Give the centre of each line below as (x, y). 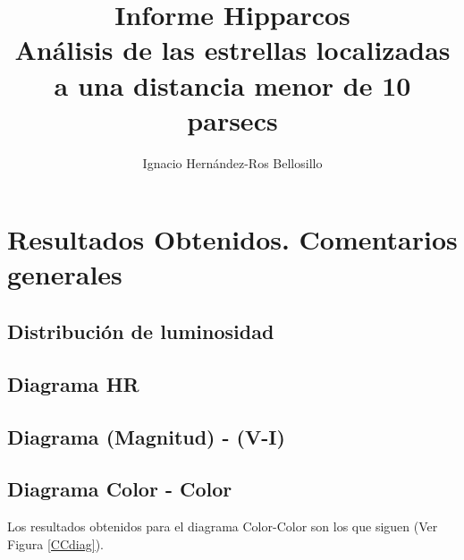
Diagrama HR (73, 383)
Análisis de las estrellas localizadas (232, 50)
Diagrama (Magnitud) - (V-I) (146, 436)
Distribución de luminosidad (141, 331)
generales (65, 274)
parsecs (232, 119)
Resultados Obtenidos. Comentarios (232, 239)
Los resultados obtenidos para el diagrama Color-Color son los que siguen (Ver (223, 526)
